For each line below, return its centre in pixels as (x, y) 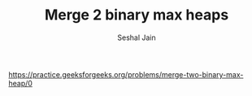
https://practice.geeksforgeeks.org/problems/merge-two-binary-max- (126, 74)
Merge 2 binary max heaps (137, 15)
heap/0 (20, 83)
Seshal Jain (137, 37)
